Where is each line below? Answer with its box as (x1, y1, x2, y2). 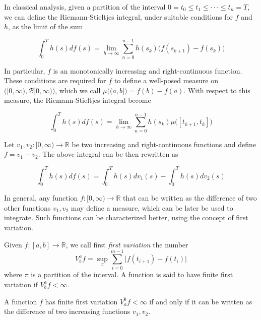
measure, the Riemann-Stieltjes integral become (4, 95, 151, 105)
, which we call (55, 85, 101, 95)
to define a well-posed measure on (114, 75, 219, 86)
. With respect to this (183, 85, 250, 95)
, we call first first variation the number (66, 239, 188, 249)
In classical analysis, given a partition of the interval (4, 2, 166, 12)
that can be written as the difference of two (123, 193, 257, 203)
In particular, (4, 65, 45, 76)
